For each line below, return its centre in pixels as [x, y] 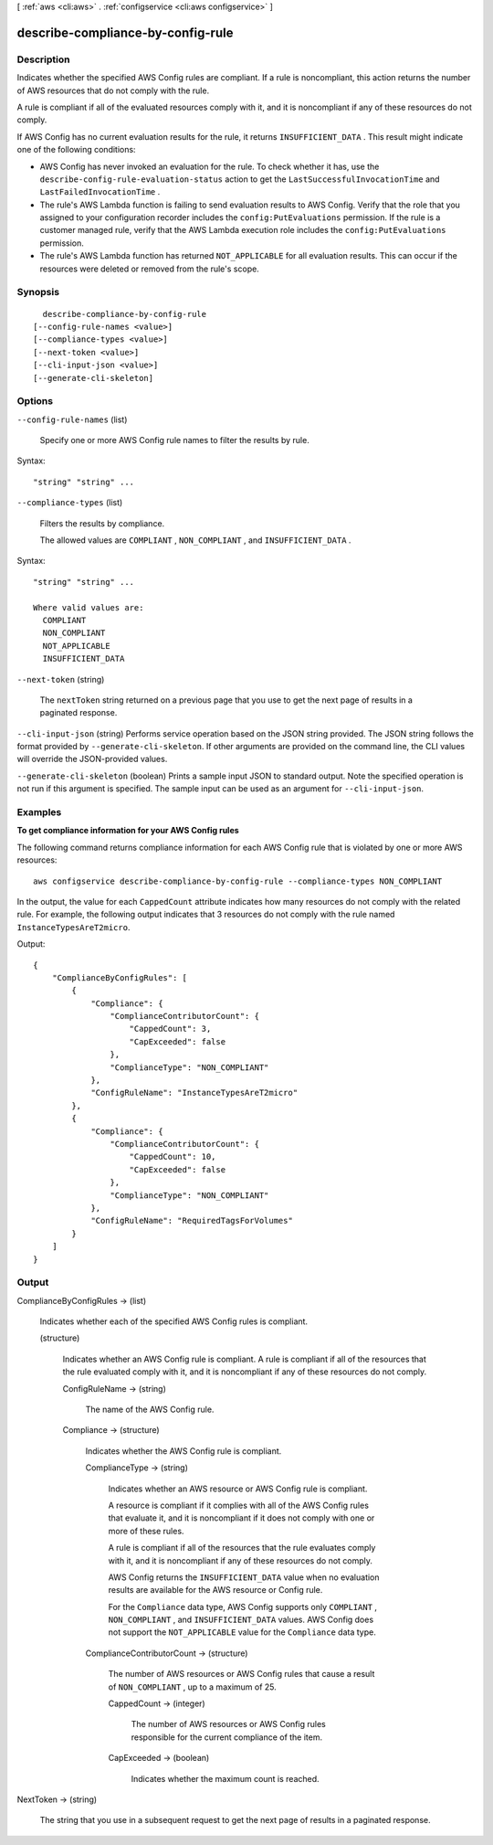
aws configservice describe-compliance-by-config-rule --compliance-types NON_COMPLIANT [238, 881]
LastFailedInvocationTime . [100, 192]
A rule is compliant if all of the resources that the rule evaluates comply [242, 1548]
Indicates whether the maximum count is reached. [225, 1778]
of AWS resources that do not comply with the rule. [113, 90]
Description [43, 59]
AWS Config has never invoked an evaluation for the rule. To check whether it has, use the [210, 166]
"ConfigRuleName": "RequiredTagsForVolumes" [192, 1221]
